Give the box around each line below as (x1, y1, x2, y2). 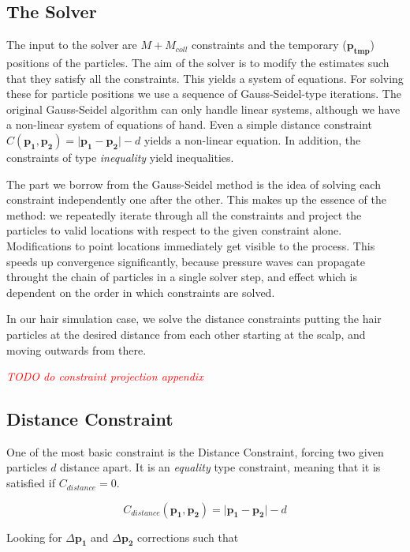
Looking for (6, 528, 62, 545)
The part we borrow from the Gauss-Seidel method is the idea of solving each (6, 175, 381, 192)
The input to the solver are (6, 36, 137, 53)
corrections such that (136, 528, 239, 545)
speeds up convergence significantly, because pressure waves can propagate (6, 253, 365, 269)
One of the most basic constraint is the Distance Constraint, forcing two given (6, 443, 384, 460)
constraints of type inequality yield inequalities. (6, 148, 234, 165)
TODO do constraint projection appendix (6, 368, 203, 385)
